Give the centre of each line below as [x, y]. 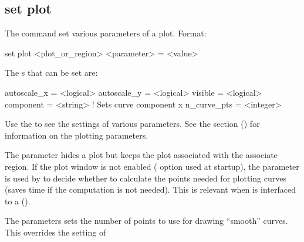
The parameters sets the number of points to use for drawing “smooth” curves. [146, 221]
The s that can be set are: [51, 73]
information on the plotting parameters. [77, 135]
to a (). [18, 201]
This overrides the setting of [55, 232]
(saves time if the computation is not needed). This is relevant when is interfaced [150, 189]
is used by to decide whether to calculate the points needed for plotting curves [146, 178]
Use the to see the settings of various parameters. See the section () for [132, 124]
